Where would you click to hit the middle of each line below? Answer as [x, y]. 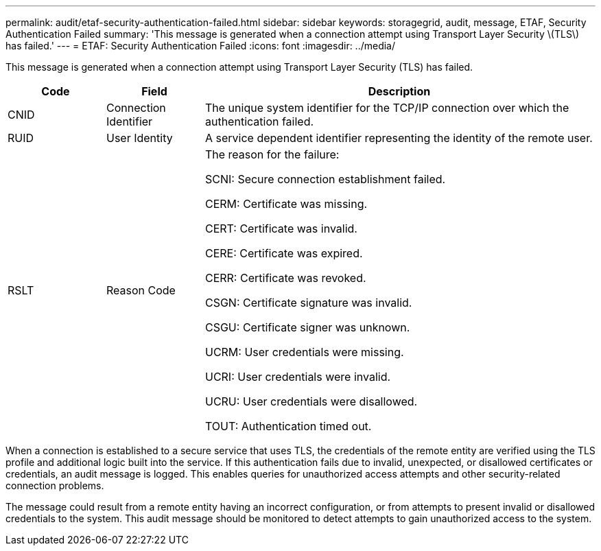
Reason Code [141, 290]
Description [399, 91]
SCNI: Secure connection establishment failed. [325, 179]
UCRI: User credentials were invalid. [298, 377]
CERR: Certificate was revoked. [285, 278]
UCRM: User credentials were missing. [304, 352]
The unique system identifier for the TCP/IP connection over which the [387, 108]
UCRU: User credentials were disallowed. [311, 401]
